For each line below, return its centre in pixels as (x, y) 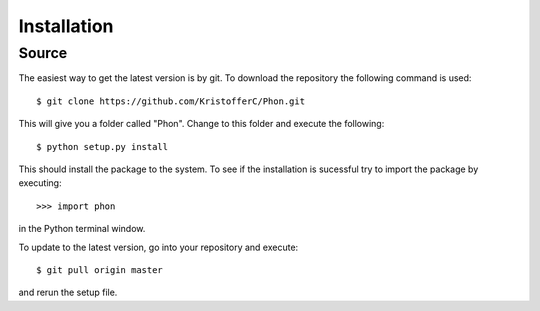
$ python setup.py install (102, 146)
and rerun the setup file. (68, 292)
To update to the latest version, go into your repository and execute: (158, 247)
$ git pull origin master (100, 269)
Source (43, 53)
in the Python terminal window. (82, 229)
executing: (40, 183)
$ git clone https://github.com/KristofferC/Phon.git (170, 101)
